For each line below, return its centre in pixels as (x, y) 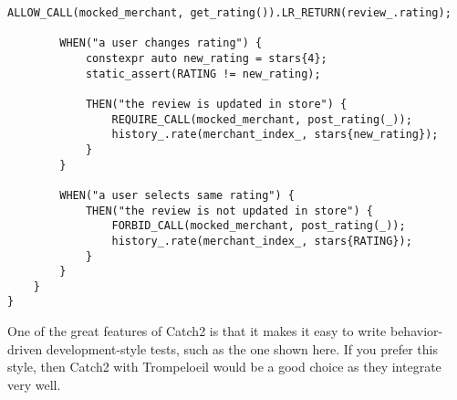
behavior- (416, 331)
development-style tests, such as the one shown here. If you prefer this (242, 348)
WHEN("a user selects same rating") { (177, 195)
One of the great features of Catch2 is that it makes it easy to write (197, 331)
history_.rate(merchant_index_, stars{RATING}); (262, 241)
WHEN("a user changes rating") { (161, 43)
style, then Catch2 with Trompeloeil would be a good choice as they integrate (224, 367)
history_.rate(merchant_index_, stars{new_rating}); (275, 135)
